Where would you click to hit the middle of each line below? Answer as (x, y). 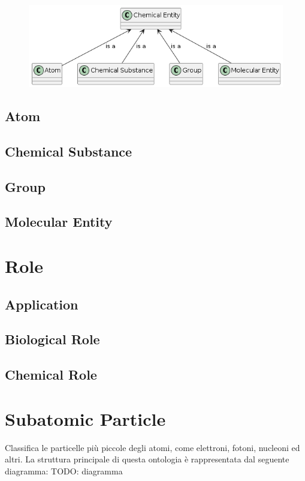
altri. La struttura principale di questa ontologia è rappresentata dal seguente (147, 459)
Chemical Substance (69, 151)
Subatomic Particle (85, 418)
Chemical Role (51, 375)
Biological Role (52, 339)
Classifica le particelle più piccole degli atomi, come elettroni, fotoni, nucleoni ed (152, 447)
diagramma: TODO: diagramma (64, 471)
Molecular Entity (59, 222)
